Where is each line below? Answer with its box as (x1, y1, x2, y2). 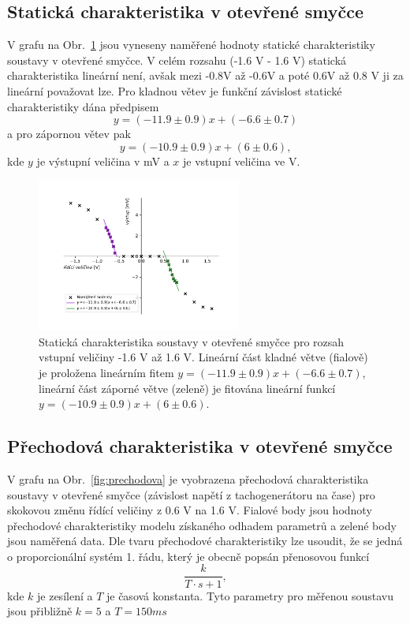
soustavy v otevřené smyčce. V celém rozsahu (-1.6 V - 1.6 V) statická (7, 51, 347, 68)
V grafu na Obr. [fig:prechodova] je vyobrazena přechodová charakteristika (7, 470, 369, 487)
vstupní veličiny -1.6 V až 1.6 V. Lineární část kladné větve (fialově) (39, 349, 368, 365)
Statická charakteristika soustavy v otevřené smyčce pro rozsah (39, 333, 345, 349)
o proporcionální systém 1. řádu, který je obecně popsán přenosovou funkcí (7, 547, 370, 564)
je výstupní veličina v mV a (36, 152, 170, 169)
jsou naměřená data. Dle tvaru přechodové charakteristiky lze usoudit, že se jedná (7, 532, 403, 549)
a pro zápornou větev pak (7, 125, 131, 142)
